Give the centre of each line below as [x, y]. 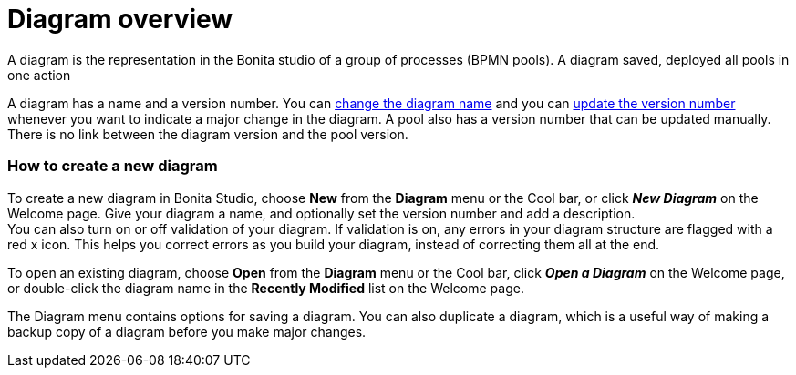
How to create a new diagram [113, 166]
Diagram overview [120, 19]
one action [39, 75]
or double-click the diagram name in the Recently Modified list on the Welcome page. [266, 288]
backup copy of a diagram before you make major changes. [187, 331]
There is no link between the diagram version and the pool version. [208, 134]
